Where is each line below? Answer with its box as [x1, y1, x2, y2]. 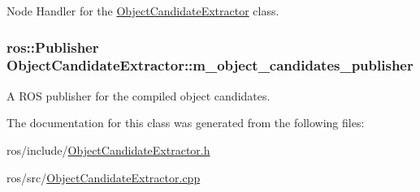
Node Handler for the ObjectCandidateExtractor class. [6, 2, 279, 19]
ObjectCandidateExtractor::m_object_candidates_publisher [6, 55, 414, 75]
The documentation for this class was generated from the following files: [6, 114, 365, 131]
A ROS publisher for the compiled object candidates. [6, 87, 271, 104]
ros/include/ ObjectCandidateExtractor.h [6, 141, 210, 158]
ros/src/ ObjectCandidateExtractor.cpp [6, 169, 201, 186]
